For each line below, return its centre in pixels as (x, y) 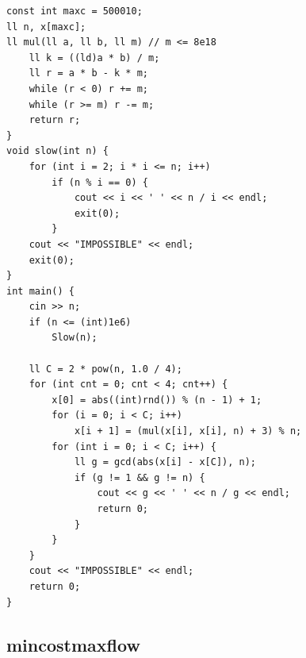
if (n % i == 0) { (100, 182)
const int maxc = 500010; (75, 11)
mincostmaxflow (73, 644)
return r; (55, 120)
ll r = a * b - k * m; (88, 73)
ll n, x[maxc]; (46, 27)
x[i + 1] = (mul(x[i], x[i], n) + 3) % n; (188, 431)
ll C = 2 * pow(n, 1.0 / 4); (105, 369)
